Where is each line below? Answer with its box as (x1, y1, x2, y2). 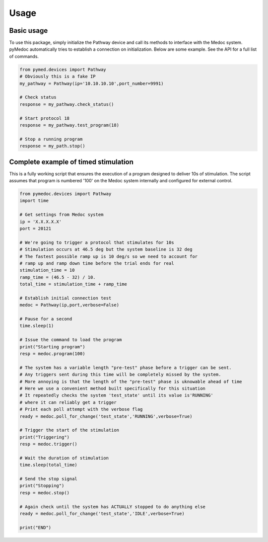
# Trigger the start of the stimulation (19, 427, 119, 433)
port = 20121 (19, 226, 52, 231)
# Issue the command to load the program (19, 337, 122, 343)
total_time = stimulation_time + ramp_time (19, 281, 128, 287)
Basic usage (9, 26, 48, 35)
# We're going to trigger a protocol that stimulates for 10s (19, 239, 174, 245)
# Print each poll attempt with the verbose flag (19, 406, 143, 412)
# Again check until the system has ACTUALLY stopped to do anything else (19, 504, 206, 509)
